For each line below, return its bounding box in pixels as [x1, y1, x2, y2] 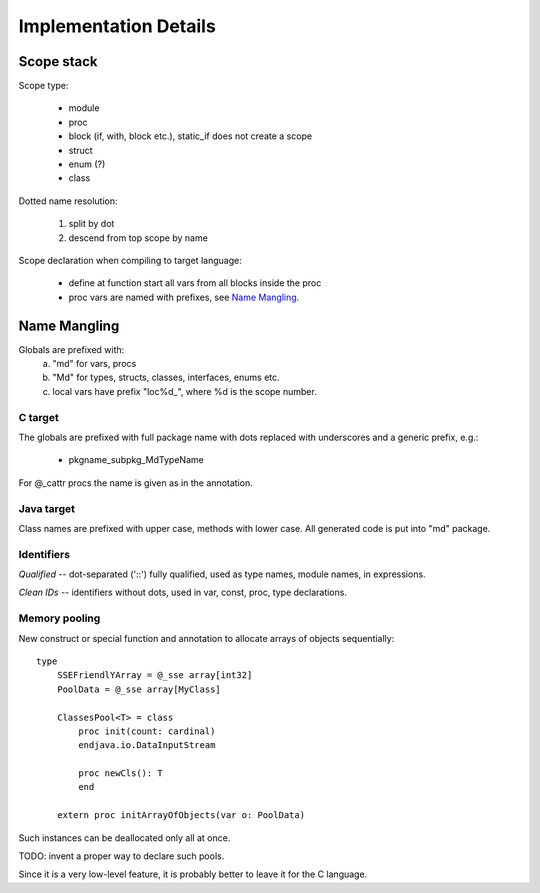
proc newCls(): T [78, 768, 164, 779]
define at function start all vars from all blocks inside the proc [68, 277, 322, 289]
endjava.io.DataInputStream [78, 740, 216, 751]
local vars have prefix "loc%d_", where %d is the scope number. [52, 385, 317, 397]
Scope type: [18, 80, 69, 92]
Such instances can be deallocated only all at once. [18, 831, 231, 844]
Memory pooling [18, 611, 101, 625]
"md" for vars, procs [52, 358, 137, 370]
